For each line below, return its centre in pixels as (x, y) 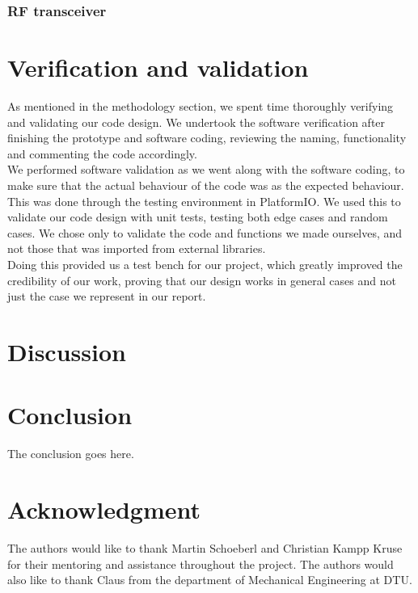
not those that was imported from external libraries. (137, 248)
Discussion (67, 351)
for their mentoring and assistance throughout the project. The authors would (201, 564)
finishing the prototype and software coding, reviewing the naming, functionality (207, 138)
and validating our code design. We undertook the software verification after (196, 122)
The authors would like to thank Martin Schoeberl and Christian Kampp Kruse (205, 547)
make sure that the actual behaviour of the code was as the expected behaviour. (206, 185)
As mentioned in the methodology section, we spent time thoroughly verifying (201, 105)
